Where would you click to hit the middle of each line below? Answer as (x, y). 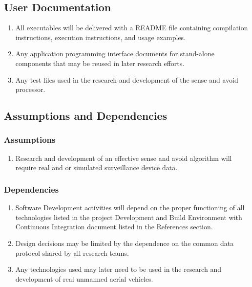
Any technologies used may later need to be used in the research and (118, 269)
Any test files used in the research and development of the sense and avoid (127, 79)
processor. (30, 89)
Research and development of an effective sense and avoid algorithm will (124, 158)
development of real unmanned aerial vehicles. (84, 278)
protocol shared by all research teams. (72, 253)
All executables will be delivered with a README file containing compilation (132, 28)
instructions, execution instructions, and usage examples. (101, 37)
